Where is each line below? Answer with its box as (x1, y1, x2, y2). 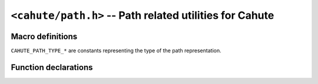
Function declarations (11, 62, 93, 72)
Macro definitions (11, 31, 78, 41)
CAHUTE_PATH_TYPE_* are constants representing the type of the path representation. (11, 47, 221, 54)
